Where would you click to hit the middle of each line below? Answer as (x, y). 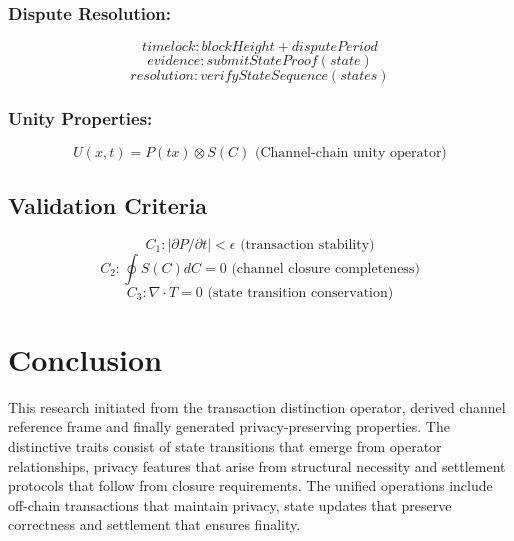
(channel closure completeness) (325, 268)
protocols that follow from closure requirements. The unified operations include (250, 485)
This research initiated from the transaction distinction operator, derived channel (257, 406)
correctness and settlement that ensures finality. (154, 524)
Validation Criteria (108, 204)
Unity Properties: (80, 118)
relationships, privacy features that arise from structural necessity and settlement (257, 465)
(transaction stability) (307, 244)
